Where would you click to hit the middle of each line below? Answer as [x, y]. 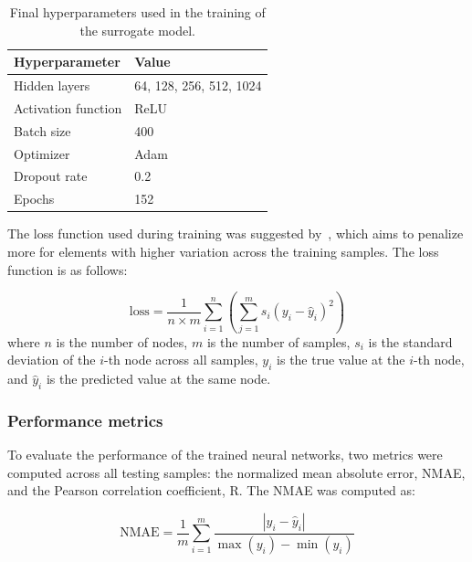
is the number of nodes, [122, 341]
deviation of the [52, 360]
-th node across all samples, [181, 360]
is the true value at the [341, 360]
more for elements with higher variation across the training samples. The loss [223, 251]
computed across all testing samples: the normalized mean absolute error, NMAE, [236, 472]
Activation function [68, 107]
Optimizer [42, 153]
